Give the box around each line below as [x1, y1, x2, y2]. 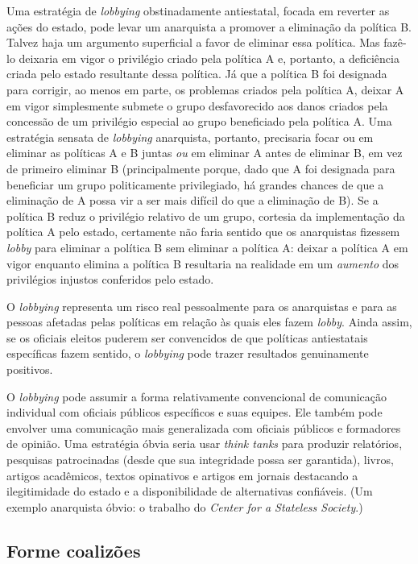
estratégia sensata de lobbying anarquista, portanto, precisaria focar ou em [6, 128, 374, 145]
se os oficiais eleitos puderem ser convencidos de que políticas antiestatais [6, 329, 368, 346]
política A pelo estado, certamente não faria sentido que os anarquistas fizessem [6, 223, 400, 240]
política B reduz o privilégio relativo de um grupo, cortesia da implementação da [6, 207, 405, 224]
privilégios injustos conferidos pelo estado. [6, 271, 214, 288]
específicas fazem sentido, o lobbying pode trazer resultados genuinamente [6, 345, 369, 362]
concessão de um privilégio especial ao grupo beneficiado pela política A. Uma [6, 113, 392, 130]
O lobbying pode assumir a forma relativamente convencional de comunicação [6, 388, 387, 404]
